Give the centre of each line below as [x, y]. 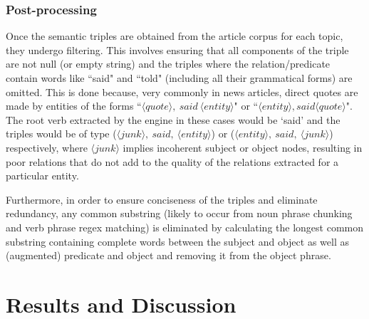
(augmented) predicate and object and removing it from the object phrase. [168, 255]
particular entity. [42, 176]
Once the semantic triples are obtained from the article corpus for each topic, [175, 36]
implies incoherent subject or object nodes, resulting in [243, 147]
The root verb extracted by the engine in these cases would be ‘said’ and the [173, 119]
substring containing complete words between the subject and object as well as [177, 241]
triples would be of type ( [61, 134]
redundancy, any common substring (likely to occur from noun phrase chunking [179, 213]
